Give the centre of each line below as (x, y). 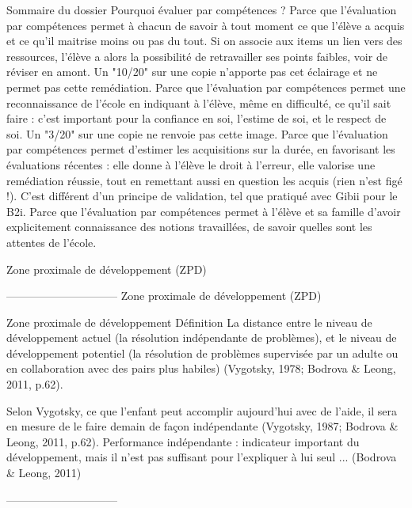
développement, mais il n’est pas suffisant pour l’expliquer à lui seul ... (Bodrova (202, 457)
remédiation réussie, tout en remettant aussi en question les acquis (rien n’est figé (204, 180)
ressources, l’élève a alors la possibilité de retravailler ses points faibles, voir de (197, 56)
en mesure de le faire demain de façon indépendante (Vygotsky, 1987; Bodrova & (202, 426)
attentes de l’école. (51, 242)
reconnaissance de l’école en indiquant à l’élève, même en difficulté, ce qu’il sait (199, 102)
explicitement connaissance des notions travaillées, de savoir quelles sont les (189, 227)
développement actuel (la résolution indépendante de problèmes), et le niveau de (202, 337)
